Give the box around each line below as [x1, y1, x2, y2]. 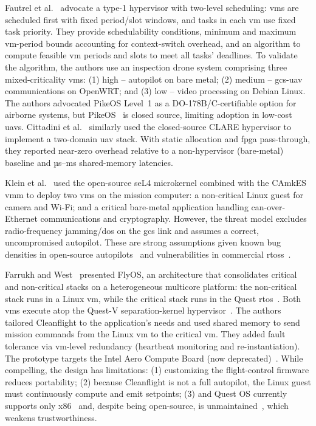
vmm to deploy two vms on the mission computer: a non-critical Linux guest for [5, 188, 303, 201]
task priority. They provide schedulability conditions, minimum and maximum [5, 25, 297, 38]
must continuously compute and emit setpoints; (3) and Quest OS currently [5, 387, 287, 400]
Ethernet [5, 212, 38, 225]
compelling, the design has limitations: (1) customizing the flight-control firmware [5, 363, 309, 376]
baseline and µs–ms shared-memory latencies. [5, 156, 173, 168]
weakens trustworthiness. [5, 411, 97, 424]
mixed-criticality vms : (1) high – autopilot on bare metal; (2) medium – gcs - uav [5, 72, 303, 85]
